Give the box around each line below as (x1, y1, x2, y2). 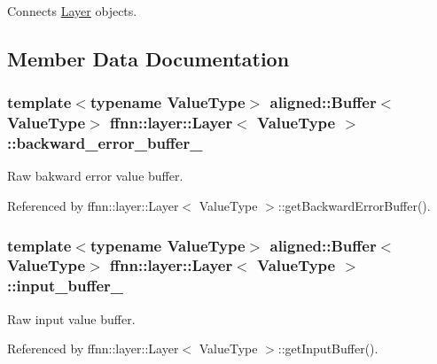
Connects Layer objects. (7, 2, 137, 19)
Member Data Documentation (7, 44, 290, 72)
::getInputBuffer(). (277, 339, 378, 358)
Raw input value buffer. (7, 309, 136, 328)
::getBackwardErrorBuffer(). (277, 197, 431, 215)
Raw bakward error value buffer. (7, 167, 183, 185)
